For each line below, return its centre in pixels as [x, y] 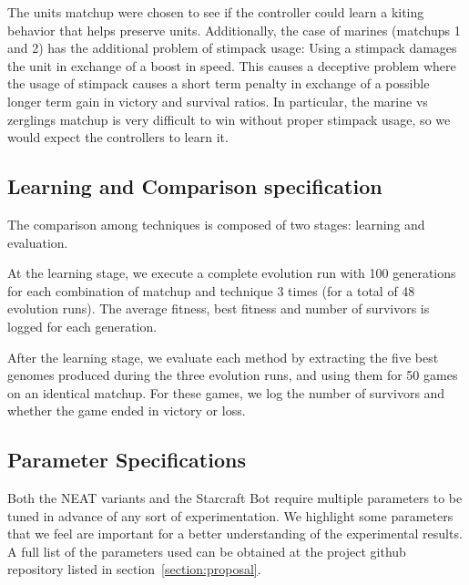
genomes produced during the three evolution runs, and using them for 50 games [233, 375]
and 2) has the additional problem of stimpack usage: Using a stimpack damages [232, 48]
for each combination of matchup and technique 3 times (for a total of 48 [211, 290]
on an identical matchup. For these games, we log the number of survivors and [226, 392]
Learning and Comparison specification [195, 186]
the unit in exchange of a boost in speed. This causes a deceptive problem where [232, 65]
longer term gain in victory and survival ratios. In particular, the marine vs [218, 101]
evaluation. [38, 242]
